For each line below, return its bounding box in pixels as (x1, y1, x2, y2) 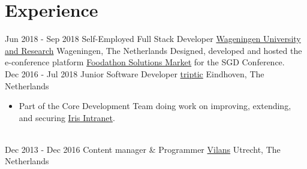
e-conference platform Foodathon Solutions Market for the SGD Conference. (5, 56, 285, 68)
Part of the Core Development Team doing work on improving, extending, (19, 99, 291, 112)
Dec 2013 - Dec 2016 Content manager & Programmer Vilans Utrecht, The (5, 143, 281, 155)
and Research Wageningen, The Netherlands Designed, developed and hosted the (5, 44, 302, 56)
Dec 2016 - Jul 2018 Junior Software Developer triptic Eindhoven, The (5, 67, 264, 80)
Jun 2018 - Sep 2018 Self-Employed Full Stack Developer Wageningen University (5, 32, 301, 45)
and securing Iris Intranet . (19, 111, 115, 123)
